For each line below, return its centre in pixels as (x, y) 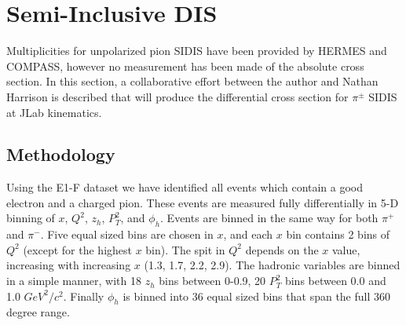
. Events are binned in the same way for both (269, 218)
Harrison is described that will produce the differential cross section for (177, 96)
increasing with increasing (69, 265)
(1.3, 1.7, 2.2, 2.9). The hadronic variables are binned (272, 265)
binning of (31, 218)
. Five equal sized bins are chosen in (127, 234)
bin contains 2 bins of (338, 234)
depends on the (282, 249)
